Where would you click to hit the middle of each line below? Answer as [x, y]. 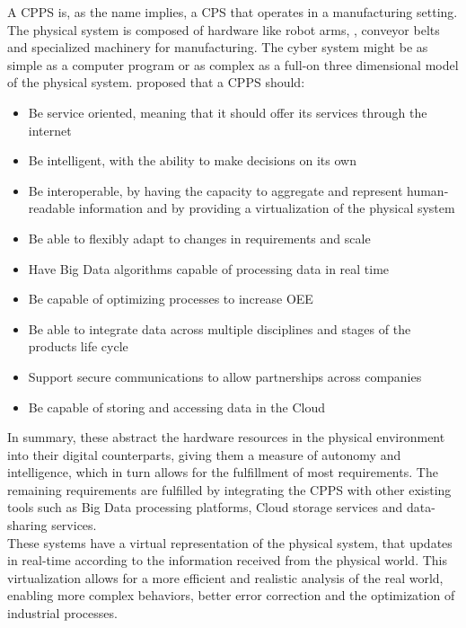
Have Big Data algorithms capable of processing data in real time [209, 268]
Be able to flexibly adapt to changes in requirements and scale [199, 238]
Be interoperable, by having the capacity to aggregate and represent [215, 190]
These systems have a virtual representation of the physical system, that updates [230, 542]
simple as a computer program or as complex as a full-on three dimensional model [233, 64]
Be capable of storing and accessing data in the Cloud [177, 407]
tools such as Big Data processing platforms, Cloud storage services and [205, 507]
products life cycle [78, 346]
